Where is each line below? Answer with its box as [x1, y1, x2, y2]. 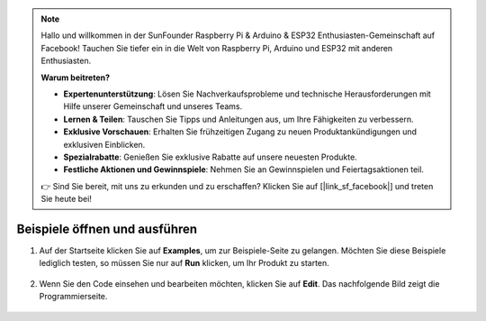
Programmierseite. [39, 291, 108, 302]
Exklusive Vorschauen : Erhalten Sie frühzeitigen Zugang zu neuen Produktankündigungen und [63, 126, 418, 137]
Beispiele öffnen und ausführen [16, 221, 198, 236]
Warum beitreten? [40, 72, 111, 83]
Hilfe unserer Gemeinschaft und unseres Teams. [63, 101, 243, 112]
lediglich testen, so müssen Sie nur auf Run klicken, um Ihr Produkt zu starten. [39, 258, 330, 269]
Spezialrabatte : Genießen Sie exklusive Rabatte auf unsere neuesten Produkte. [63, 151, 357, 162]
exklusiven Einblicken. [63, 139, 146, 150]
